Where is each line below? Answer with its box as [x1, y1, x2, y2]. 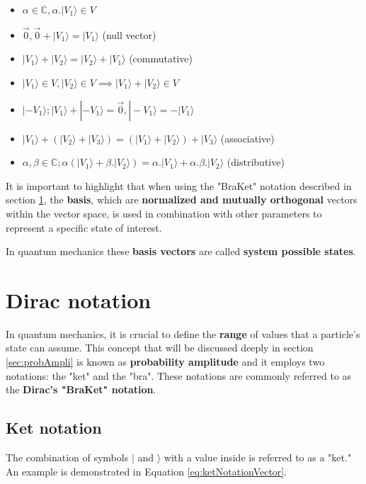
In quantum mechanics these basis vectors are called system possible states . [6, 244, 356, 259]
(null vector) [102, 27, 156, 42]
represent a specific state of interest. [6, 220, 162, 235]
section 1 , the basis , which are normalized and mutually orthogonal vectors [6, 192, 358, 207]
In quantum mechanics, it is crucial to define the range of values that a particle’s [6, 326, 360, 341]
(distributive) [227, 154, 285, 169]
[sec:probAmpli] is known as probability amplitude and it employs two [6, 354, 325, 369]
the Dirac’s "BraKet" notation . [6, 382, 156, 397]
